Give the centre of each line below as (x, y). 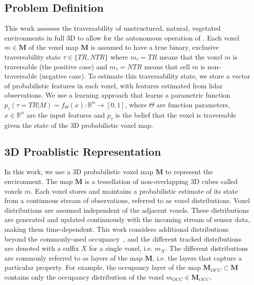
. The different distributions (207, 248)
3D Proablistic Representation (83, 151)
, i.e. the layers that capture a (197, 257)
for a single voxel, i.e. (121, 248)
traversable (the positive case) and (56, 66)
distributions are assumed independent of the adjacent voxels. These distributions (127, 210)
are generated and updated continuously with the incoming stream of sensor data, (127, 219)
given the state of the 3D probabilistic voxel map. (79, 125)
